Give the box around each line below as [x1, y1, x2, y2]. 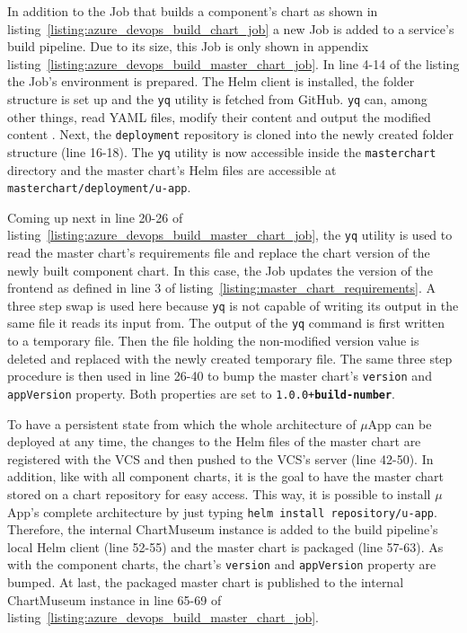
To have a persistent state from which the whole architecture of [7, 414, 357, 433]
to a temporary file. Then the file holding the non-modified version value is [7, 331, 419, 350]
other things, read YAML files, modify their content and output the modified [7, 107, 431, 126]
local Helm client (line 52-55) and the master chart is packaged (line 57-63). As [7, 537, 444, 556]
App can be [367, 414, 432, 433]
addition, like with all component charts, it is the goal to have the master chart [7, 467, 445, 486]
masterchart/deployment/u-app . [7, 178, 191, 197]
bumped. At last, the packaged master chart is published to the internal [7, 573, 404, 592]
